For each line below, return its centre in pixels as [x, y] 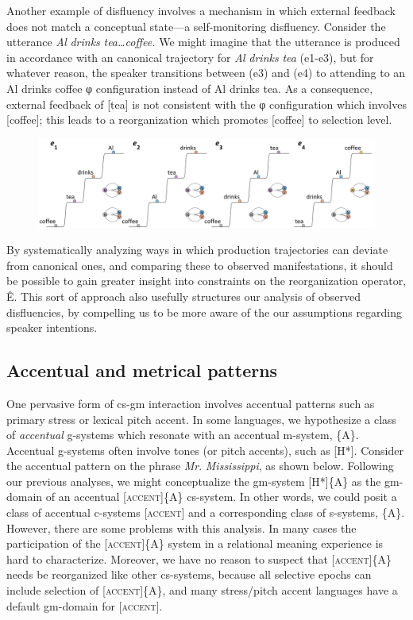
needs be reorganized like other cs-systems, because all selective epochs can [189, 574]
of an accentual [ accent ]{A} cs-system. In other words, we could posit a [221, 497]
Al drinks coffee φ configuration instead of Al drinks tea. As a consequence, [190, 88]
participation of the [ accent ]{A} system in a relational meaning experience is [195, 543]
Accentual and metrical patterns [142, 370]
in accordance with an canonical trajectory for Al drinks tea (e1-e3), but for [190, 57]
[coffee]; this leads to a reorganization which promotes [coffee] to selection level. [199, 119]
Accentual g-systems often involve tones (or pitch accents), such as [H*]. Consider [205, 450]
